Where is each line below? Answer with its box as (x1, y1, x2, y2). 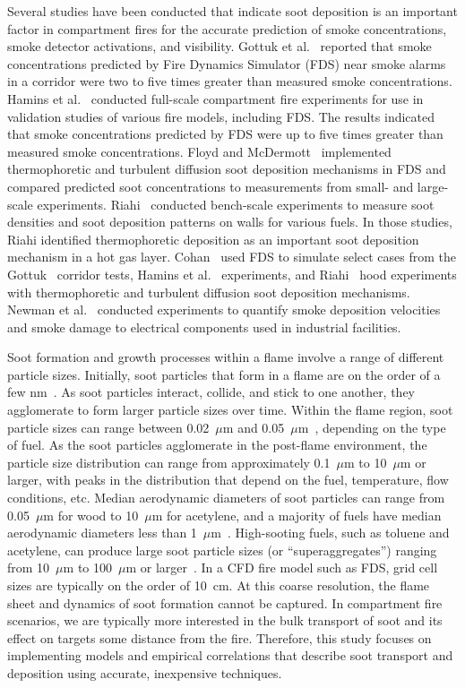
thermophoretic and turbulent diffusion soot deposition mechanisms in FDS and (7, 159, 446, 178)
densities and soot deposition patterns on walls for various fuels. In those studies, (7, 212, 452, 231)
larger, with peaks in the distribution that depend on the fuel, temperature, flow (7, 470, 449, 489)
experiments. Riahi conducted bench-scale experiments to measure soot (37, 194, 435, 213)
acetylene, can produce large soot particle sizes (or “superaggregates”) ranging (7, 540, 437, 559)
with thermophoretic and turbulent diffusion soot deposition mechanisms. (7, 282, 410, 301)
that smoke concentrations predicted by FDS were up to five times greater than (7, 125, 443, 143)
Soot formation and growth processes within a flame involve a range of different (7, 348, 444, 366)
